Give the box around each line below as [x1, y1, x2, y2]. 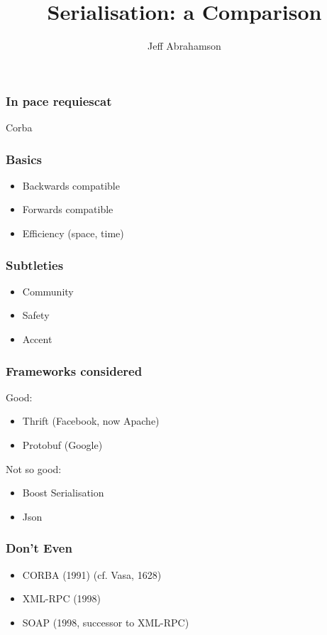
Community [22, 283, 74, 298]
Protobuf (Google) [22, 438, 103, 452]
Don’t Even [6, 539, 72, 557]
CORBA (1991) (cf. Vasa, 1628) [22, 567, 162, 582]
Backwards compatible [22, 178, 120, 192]
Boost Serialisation [22, 485, 104, 500]
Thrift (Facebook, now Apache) [22, 413, 160, 428]
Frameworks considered [6, 362, 143, 379]
